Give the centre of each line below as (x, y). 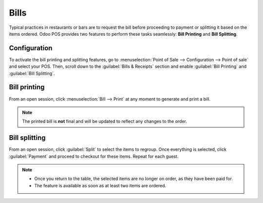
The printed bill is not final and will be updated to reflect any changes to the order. (105, 122)
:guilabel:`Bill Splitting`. (32, 73)
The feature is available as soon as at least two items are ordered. (100, 185)
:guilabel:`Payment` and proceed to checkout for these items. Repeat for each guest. (94, 156)
